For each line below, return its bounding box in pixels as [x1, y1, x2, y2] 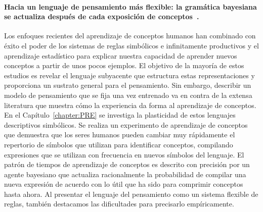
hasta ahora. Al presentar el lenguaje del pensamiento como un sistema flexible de [4, 188, 258, 199]
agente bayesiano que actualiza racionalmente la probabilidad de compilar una [4, 169, 246, 179]
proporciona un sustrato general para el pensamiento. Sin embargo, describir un [4, 80, 251, 90]
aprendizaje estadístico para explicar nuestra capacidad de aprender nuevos [4, 50, 237, 61]
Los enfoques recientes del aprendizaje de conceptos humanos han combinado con [4, 30, 256, 41]
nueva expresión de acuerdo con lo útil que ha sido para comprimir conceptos [4, 179, 243, 189]
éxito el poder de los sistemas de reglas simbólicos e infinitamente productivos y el [4, 40, 259, 50]
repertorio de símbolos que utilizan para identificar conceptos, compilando [4, 139, 233, 149]
